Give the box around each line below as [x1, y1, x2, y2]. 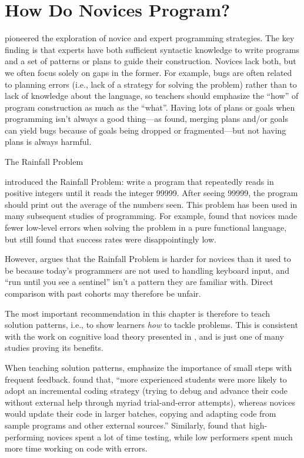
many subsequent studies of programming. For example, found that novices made [5, 210, 298, 222]
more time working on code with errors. [5, 442, 148, 454]
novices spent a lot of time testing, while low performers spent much [46, 430, 293, 443]
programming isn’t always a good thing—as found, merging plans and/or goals [5, 112, 289, 125]
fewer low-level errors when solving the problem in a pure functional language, [5, 221, 287, 234]
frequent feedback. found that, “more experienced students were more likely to [5, 373, 287, 385]
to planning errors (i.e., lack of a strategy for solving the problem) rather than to [5, 78, 297, 90]
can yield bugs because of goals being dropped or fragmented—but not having [5, 124, 286, 136]
